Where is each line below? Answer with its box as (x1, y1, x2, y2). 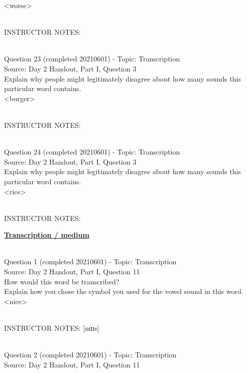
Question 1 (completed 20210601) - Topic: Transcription (4, 256, 177, 267)
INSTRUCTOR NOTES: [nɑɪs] (4, 323, 99, 333)
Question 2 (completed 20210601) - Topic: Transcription (4, 349, 177, 360)
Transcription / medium (4, 230, 89, 240)
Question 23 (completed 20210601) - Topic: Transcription (4, 53, 180, 64)
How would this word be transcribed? (4, 276, 119, 286)
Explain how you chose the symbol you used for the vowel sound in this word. (4, 286, 243, 296)
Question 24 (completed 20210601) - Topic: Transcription (4, 146, 180, 157)
